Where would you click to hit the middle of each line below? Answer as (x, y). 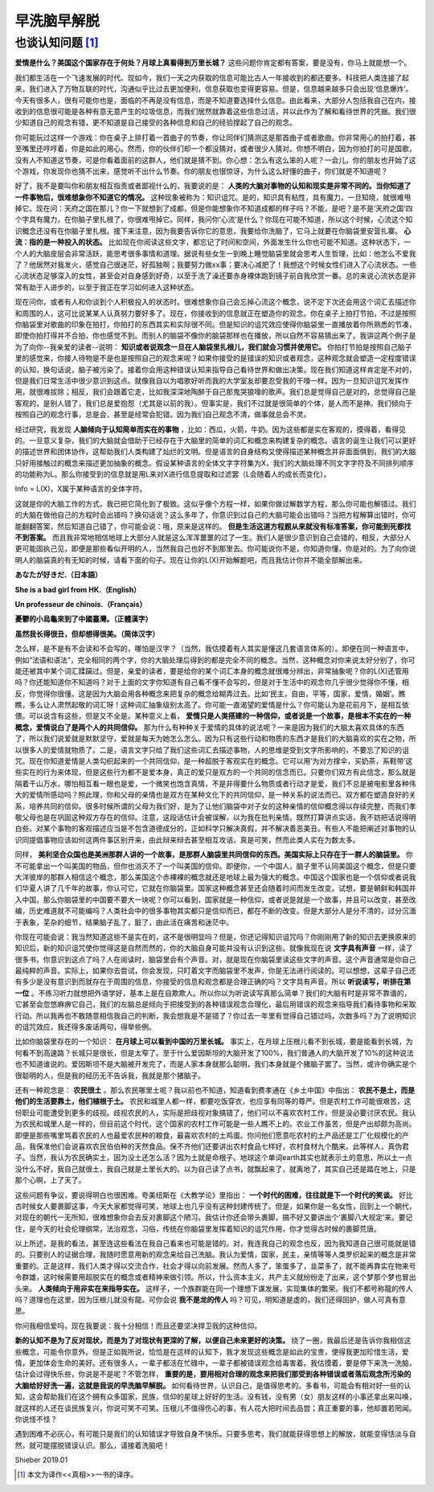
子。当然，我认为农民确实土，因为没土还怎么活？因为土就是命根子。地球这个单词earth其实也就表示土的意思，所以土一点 (214, 1158)
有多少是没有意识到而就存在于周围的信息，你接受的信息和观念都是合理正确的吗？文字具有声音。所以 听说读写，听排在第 (213, 982)
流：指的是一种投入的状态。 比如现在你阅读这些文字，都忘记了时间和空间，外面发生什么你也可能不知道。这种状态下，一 (213, 242)
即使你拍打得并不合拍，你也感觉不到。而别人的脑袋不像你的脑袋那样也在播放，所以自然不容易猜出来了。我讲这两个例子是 (215, 336)
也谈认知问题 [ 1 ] (57, 43)
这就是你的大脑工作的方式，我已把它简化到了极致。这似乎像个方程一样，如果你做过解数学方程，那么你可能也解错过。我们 (215, 503)
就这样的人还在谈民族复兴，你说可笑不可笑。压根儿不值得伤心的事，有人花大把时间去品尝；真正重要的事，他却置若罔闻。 (215, 1408)
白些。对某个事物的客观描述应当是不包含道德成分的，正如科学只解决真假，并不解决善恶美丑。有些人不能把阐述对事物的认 (215, 829)
